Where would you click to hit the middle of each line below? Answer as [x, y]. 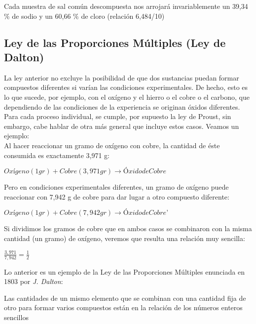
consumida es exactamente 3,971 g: [57, 155]
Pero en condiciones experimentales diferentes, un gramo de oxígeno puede [116, 187]
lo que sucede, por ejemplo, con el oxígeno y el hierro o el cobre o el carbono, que [127, 97]
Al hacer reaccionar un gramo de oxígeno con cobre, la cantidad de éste [112, 145]
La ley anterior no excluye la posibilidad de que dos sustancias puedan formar [122, 77]
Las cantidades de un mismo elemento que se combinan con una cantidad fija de [125, 298]
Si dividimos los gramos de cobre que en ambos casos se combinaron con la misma [128, 228]
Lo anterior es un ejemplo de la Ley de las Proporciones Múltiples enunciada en [124, 271]
